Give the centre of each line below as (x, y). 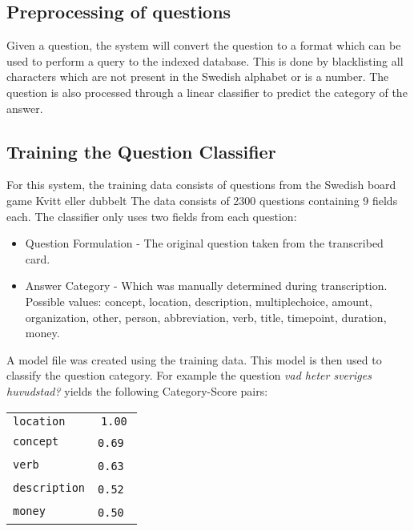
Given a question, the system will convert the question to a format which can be (204, 45)
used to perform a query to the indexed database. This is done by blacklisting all (205, 60)
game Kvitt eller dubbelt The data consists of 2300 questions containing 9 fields (202, 200)
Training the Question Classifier (141, 151)
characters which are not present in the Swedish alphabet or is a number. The (198, 76)
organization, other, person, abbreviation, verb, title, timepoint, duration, (206, 317)
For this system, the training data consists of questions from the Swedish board (201, 185)
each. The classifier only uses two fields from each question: (152, 216)
